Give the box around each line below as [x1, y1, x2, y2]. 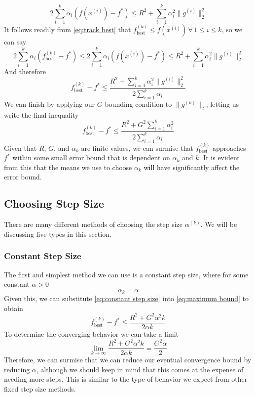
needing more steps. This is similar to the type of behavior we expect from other [4, 374, 248, 384]
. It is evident [199, 152, 240, 163]
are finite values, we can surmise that [81, 142, 193, 153]
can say [4, 37, 27, 47]
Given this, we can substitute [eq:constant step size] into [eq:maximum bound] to [4, 293, 249, 304]
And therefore [4, 66, 46, 76]
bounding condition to [105, 98, 172, 109]
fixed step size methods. [4, 383, 76, 394]
